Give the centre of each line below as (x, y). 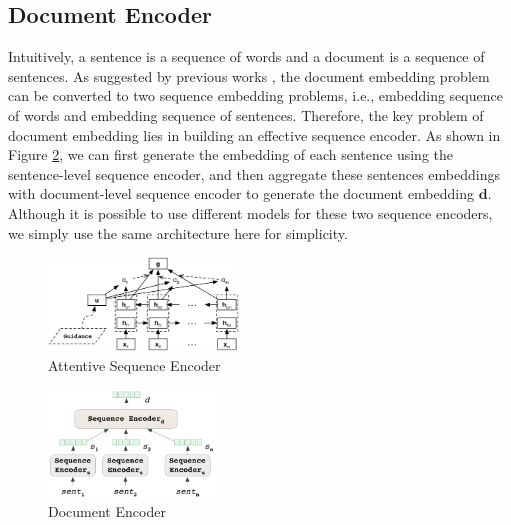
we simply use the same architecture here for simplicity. (178, 232)
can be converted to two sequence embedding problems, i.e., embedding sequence (255, 95)
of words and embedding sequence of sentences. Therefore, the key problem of (246, 114)
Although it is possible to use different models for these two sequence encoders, (250, 212)
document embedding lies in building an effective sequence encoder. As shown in (254, 134)
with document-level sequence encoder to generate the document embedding (241, 193)
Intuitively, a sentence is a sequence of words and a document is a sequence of (246, 56)
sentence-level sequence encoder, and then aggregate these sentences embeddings (254, 173)
